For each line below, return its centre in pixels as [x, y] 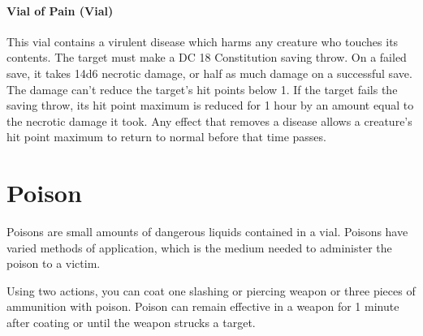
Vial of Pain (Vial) [60, 10]
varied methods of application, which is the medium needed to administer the [199, 247]
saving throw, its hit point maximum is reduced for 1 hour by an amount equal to [210, 105]
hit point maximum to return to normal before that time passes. [166, 137]
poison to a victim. [54, 263]
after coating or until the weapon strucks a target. [131, 323]
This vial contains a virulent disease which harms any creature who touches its [203, 41]
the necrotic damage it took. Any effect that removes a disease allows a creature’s [209, 121]
